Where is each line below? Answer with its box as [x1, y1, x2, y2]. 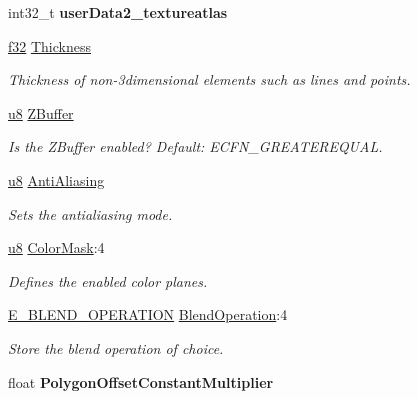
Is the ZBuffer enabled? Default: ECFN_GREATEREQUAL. [8, 136, 383, 157]
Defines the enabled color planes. [8, 270, 208, 291]
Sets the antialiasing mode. [8, 203, 173, 224]
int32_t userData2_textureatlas [8, 2, 228, 22]
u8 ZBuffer [8, 102, 74, 123]
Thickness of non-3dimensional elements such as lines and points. [8, 69, 411, 90]
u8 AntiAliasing [8, 169, 105, 190]
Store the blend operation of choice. [8, 337, 224, 358]
